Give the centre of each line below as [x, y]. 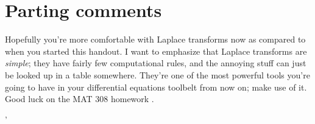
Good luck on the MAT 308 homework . [80, 99]
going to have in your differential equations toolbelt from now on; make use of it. [156, 87]
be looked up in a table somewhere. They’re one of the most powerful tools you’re [157, 74]
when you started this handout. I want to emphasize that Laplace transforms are [156, 51]
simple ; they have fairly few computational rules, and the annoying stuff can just [156, 63]
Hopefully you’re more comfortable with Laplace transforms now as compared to [155, 39]
